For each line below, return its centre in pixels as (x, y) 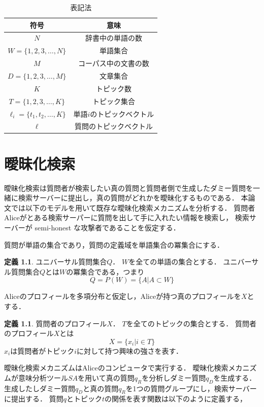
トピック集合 (113, 101)
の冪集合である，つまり (105, 271)
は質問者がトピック (42, 350)
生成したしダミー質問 (40, 388)
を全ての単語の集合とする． (175, 262)
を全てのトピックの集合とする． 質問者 (191, 323)
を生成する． (235, 377)
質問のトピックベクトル (113, 126)
